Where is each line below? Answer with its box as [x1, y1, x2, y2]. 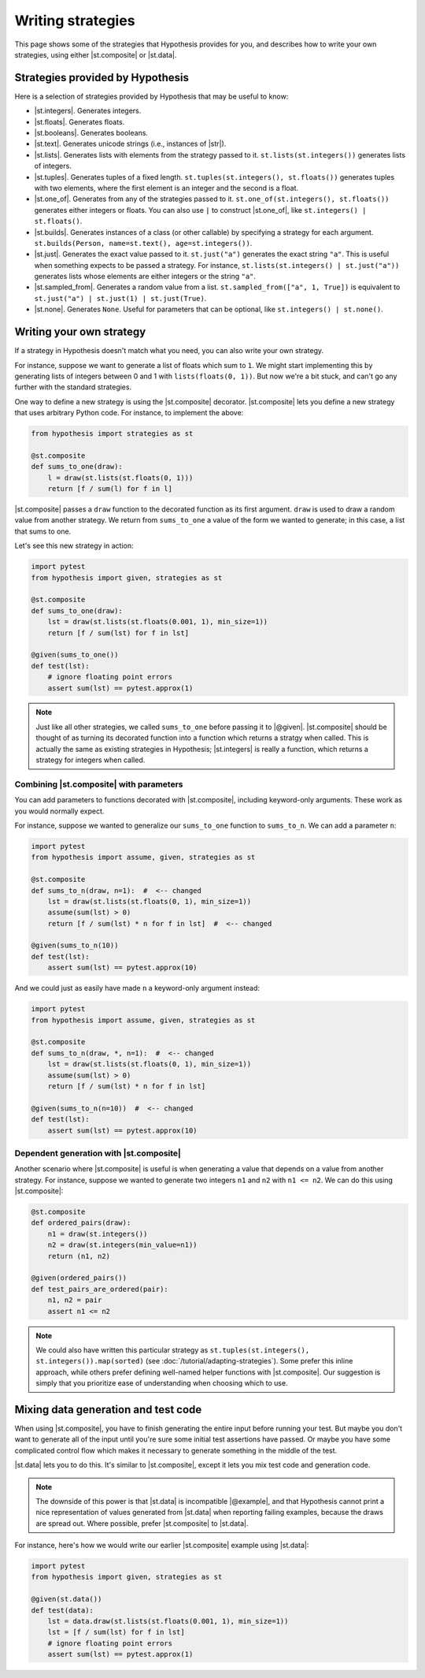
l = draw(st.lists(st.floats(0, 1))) [47, 473, 194, 482]
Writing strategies [14, 12, 135, 29]
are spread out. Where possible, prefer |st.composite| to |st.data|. [35, 1518, 249, 1528]
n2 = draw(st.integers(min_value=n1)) [47, 1241, 198, 1249]
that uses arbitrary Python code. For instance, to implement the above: [14, 408, 244, 418]
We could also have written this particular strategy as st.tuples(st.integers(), [35, 1345, 310, 1355]
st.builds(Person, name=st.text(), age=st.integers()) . [34, 238, 253, 247]
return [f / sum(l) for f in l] [47, 485, 173, 493]
